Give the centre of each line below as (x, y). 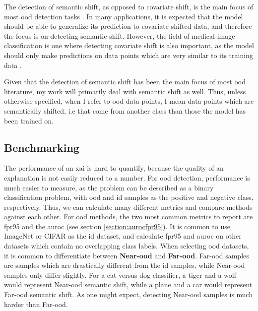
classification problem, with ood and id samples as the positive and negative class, (129, 197)
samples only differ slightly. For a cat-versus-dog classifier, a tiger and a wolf (120, 275)
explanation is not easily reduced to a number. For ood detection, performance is (127, 177)
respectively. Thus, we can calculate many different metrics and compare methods (128, 207)
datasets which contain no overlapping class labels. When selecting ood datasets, (127, 246)
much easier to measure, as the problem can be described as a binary (109, 187)
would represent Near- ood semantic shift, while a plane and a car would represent (128, 284)
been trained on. (29, 120)
